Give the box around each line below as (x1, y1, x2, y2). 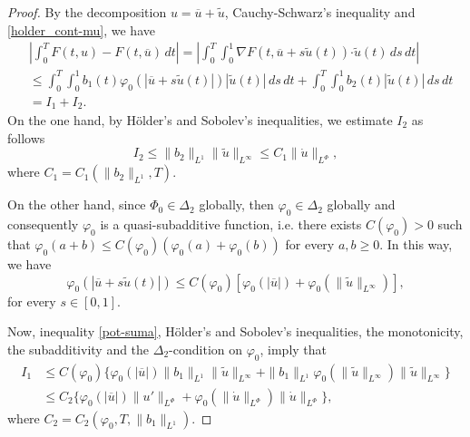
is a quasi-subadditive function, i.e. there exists (100, 215, 362, 234)
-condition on (169, 339, 242, 358)
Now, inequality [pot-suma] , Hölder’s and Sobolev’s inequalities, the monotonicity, (7, 322, 464, 341)
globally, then (199, 195, 274, 214)
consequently (7, 215, 79, 234)
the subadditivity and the (7, 339, 150, 358)
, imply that (259, 339, 328, 358)
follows (7, 128, 45, 147)
